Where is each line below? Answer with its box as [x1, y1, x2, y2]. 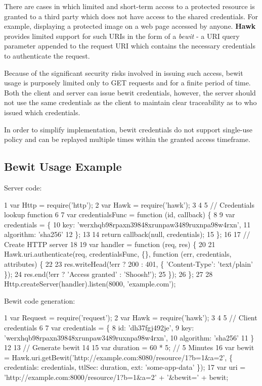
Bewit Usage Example [4, 159, 122, 174]
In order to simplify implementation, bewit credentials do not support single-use [4, 124, 252, 134]
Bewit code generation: [4, 295, 75, 306]
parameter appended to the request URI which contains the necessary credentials [4, 40, 255, 51]
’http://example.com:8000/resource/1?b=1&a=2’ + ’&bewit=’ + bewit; [4, 372, 229, 382]
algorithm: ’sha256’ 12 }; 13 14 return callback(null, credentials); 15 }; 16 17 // [4, 229, 250, 239]
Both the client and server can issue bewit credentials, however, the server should [4, 87, 256, 98]
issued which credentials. [4, 107, 80, 117]
